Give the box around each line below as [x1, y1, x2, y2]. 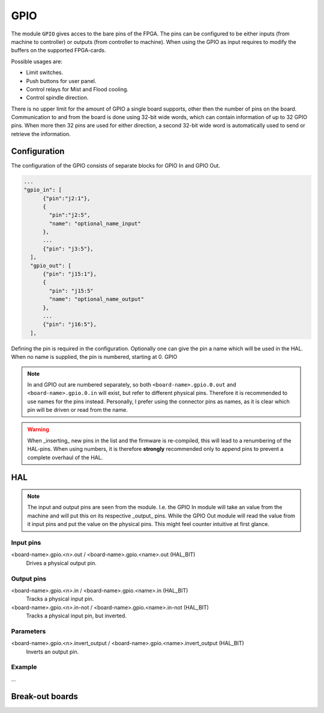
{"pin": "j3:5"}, [43, 245, 94, 252]
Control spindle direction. [26, 94, 89, 102]
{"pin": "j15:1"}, [43, 271, 97, 278]
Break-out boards [11, 691, 78, 702]
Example [11, 663, 37, 672]
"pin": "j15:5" [49, 287, 94, 294]
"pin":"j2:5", [49, 212, 91, 219]
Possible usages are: [11, 58, 63, 65]
